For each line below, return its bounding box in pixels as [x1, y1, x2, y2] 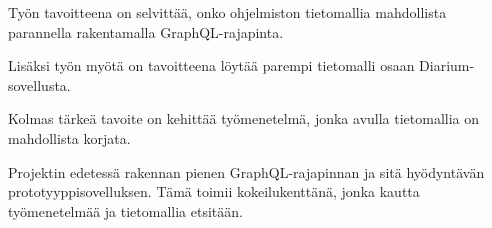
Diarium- [419, 55, 475, 76]
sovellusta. [8, 74, 71, 95]
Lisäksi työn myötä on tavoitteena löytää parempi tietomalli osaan [8, 55, 415, 76]
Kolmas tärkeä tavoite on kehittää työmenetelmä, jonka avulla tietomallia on [8, 108, 480, 129]
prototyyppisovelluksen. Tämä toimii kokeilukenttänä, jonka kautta [8, 181, 420, 202]
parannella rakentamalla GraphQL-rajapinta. [8, 21, 284, 42]
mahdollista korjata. [8, 127, 131, 148]
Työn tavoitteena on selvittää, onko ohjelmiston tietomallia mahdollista [8, 2, 447, 22]
